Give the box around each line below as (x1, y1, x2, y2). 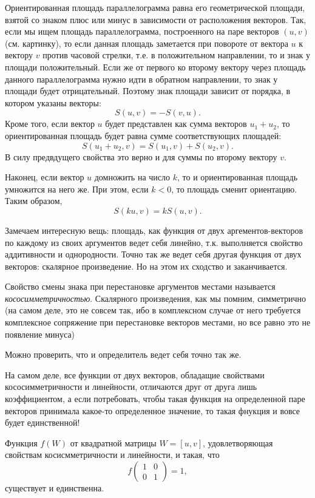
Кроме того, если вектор (5, 117, 95, 130)
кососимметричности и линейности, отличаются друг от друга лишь (5, 380, 257, 393)
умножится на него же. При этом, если (5, 182, 149, 195)
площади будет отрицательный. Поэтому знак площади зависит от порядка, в (5, 84, 291, 97)
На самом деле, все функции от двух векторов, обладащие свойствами (5, 368, 265, 381)
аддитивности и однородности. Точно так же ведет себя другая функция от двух (5, 248, 302, 261)
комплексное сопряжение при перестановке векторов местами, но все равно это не (5, 316, 311, 329)
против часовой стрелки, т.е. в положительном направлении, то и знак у (42, 49, 311, 61)
